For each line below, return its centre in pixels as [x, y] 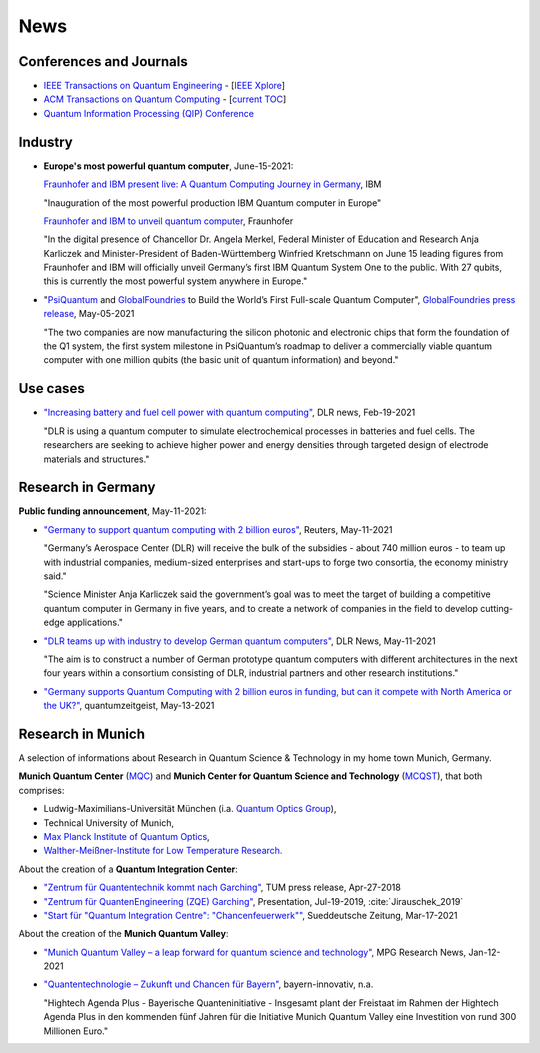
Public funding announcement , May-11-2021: [112, 511]
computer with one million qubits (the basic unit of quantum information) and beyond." [221, 360]
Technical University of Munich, [109, 822]
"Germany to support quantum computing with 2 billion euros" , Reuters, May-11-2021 [218, 529]
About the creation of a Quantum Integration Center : [128, 869]
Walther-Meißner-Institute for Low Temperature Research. [163, 851]
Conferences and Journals [103, 61]
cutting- [497, 608]
